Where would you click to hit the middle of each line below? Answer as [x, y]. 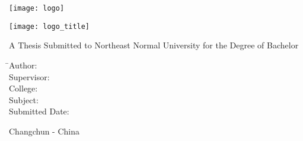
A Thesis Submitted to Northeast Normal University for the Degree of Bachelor [154, 45]
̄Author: [23, 65]
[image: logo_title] [50, 26]
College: [23, 88]
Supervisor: [29, 76]
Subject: [24, 99]
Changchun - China [44, 131]
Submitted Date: [39, 111]
